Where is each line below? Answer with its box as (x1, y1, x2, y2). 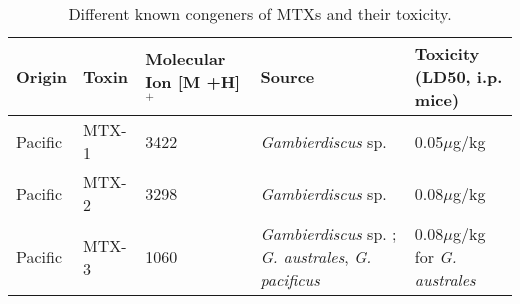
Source (260, 65, 315, 88)
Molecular (145, 47, 226, 71)
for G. (414, 245, 457, 268)
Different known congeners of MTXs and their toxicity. (68, 2, 452, 25)
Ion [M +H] (145, 70, 241, 94)
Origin (16, 65, 68, 88)
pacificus (260, 268, 320, 291)
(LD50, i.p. (414, 65, 503, 88)
